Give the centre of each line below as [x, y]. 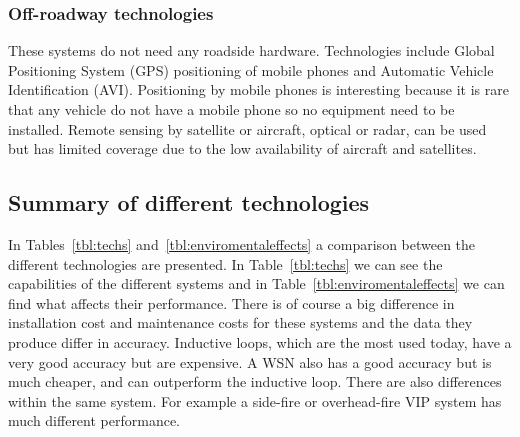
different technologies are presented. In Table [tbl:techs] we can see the [225, 263]
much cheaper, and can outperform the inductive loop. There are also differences [255, 381]
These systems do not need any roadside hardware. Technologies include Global [251, 50]
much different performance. [94, 420]
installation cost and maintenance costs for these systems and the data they [240, 322]
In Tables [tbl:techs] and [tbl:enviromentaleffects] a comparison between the [242, 243]
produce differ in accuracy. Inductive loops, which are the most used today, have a [260, 341]
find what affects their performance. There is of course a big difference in [231, 302]
